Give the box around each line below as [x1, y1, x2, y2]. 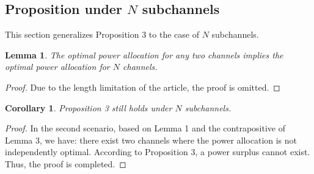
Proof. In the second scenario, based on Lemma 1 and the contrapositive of [5, 122, 285, 134]
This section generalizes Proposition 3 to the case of [5, 28, 199, 41]
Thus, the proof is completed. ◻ [5, 157, 126, 170]
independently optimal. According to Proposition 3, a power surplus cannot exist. [5, 145, 310, 158]
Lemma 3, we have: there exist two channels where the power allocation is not [5, 133, 298, 146]
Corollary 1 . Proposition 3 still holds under [5, 101, 172, 114]
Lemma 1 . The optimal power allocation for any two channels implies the [5, 48, 283, 61]
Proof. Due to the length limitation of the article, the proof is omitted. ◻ [5, 80, 280, 93]
